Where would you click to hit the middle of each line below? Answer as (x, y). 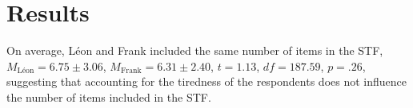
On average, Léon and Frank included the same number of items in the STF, (195, 50)
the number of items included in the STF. (109, 96)
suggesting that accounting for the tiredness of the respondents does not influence (206, 81)
